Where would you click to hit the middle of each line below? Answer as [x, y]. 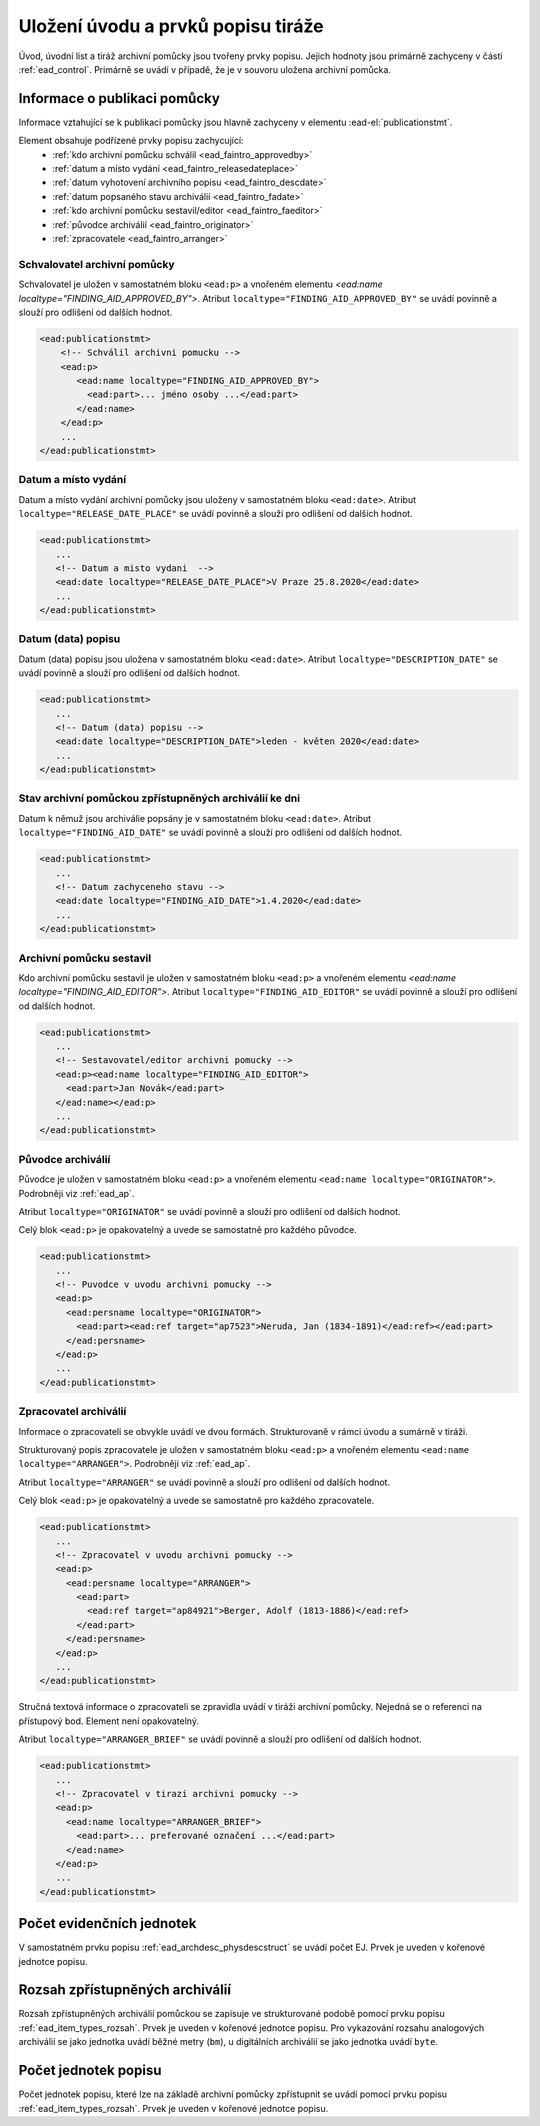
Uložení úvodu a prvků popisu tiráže [171, 26]
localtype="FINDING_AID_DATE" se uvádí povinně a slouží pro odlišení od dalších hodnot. [210, 832]
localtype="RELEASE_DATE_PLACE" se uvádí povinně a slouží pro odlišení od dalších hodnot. [216, 514]
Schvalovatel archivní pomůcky [96, 264]
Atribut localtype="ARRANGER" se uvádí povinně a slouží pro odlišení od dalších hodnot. [204, 1482]
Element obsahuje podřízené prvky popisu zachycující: [131, 141]
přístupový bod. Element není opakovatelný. [109, 1721]
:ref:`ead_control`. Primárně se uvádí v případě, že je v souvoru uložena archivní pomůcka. [205, 69]
